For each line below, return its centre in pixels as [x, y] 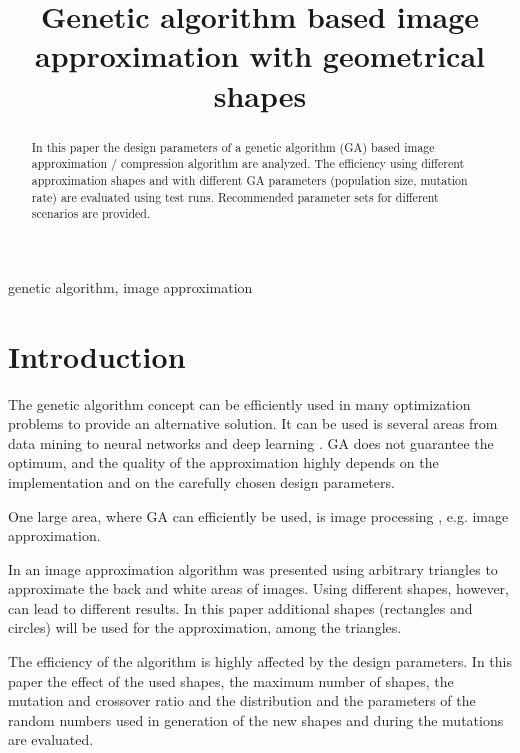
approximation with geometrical [260, 55]
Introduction [97, 355]
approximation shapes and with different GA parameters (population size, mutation [249, 179]
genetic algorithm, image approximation [130, 286]
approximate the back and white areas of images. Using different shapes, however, [259, 588]
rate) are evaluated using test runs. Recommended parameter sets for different [235, 196]
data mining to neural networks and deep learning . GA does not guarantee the [251, 442]
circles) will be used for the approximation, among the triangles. [205, 627]
